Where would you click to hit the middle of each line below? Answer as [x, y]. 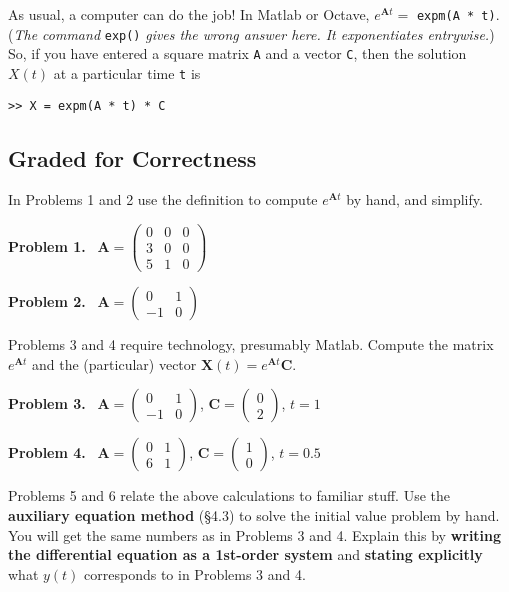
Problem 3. [47, 403]
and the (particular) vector [114, 363]
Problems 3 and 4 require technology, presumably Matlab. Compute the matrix [251, 344]
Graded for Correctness [132, 157]
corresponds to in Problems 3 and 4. [195, 573]
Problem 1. [47, 245]
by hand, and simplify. [414, 199]
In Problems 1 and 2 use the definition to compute [163, 199]
